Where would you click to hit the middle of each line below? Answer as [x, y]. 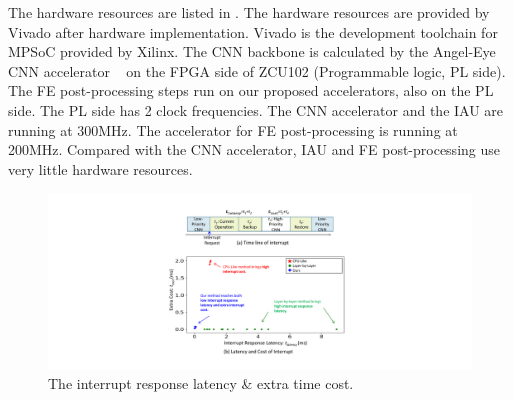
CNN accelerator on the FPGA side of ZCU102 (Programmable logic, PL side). [257, 70]
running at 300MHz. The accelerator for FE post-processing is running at [233, 129]
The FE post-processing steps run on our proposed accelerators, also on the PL [251, 90]
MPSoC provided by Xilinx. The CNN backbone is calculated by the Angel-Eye [252, 51]
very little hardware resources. [100, 168]
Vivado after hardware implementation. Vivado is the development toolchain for [253, 31]
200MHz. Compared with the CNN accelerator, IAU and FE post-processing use [254, 149]
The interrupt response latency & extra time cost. [201, 383]
